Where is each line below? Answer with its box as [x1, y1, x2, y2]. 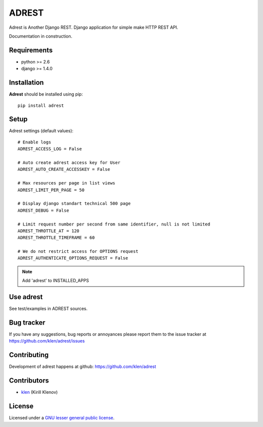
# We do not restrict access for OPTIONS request [18, 249, 139, 254]
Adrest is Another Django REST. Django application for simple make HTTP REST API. [9, 24, 179, 30]
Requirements [9, 46, 53, 54]
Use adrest [9, 293, 43, 301]
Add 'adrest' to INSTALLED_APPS [22, 278, 89, 284]
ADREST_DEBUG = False [18, 207, 69, 213]
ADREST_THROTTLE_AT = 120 [18, 228, 80, 234]
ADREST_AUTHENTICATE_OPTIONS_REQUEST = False [18, 255, 129, 261]
